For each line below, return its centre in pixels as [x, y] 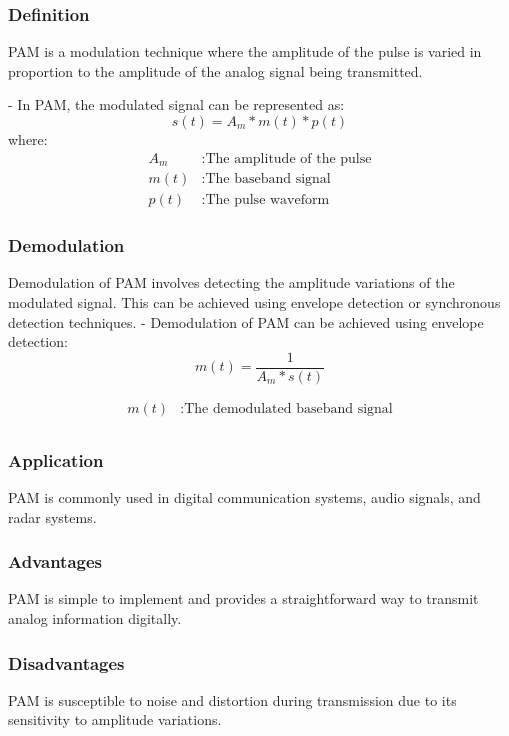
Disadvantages [66, 662]
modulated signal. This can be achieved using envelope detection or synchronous [254, 301]
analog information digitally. [95, 618]
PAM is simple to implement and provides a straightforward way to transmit [243, 598]
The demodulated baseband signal [288, 408]
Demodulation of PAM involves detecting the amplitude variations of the [231, 282]
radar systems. [52, 516]
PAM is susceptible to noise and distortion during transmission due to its [232, 699]
